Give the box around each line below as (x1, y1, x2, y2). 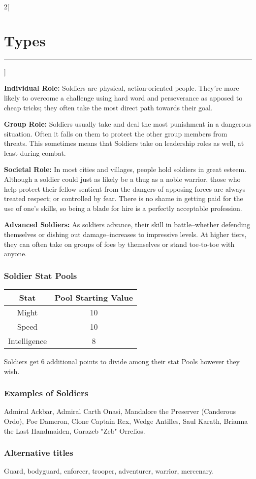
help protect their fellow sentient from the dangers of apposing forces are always (4, 183, 246, 194)
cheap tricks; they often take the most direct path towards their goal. (4, 102, 213, 112)
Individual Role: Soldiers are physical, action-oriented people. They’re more (4, 83, 239, 93)
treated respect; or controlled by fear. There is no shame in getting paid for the (4, 193, 243, 204)
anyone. (4, 248, 27, 259)
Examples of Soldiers (4, 387, 89, 399)
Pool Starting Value (55, 292, 133, 304)
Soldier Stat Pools (4, 269, 77, 281)
